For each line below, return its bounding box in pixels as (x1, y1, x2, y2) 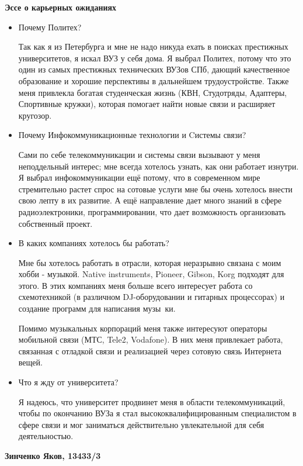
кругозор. (18, 109, 52, 121)
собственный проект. (18, 217, 93, 229)
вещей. (18, 356, 43, 368)
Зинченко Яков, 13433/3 (5, 450, 101, 461)
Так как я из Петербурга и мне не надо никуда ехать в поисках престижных (18, 40, 288, 53)
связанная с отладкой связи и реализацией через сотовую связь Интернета (18, 344, 282, 357)
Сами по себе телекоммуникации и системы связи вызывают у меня (18, 148, 260, 160)
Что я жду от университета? (18, 376, 119, 388)
